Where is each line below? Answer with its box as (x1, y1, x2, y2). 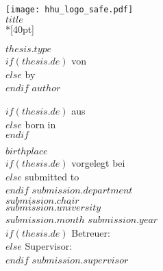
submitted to (25, 169, 79, 183)
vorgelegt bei (71, 156, 125, 170)
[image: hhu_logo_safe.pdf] (5, 5, 134, 14)
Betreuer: (71, 225, 110, 239)
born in (25, 117, 56, 131)
